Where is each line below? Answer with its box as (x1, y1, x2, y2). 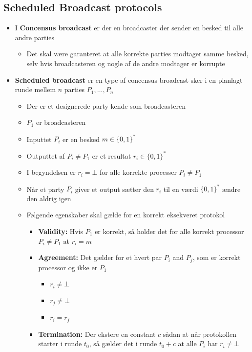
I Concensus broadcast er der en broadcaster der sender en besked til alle (15, 23, 244, 33)
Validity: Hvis (38, 226, 84, 236)
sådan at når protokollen (163, 329, 237, 339)
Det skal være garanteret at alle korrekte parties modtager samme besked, (26, 48, 249, 59)
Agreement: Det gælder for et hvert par (38, 252, 162, 262)
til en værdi (163, 184, 198, 194)
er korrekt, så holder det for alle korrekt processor (95, 226, 244, 236)
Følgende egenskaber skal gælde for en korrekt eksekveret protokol (26, 210, 225, 220)
